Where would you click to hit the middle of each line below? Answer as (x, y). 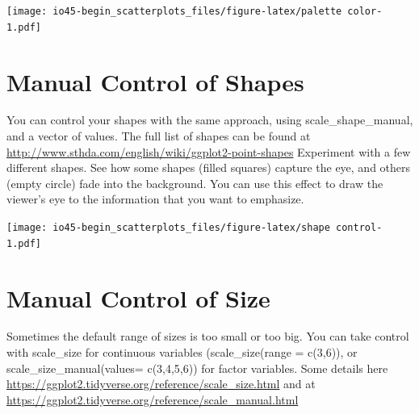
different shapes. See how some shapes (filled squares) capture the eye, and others (209, 167)
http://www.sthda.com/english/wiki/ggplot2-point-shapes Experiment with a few (209, 151)
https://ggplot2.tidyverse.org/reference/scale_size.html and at (161, 384)
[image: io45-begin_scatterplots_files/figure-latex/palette (174, 11)
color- (365, 11)
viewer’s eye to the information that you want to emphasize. (155, 199)
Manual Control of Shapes (155, 81)
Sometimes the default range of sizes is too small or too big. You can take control (208, 336)
